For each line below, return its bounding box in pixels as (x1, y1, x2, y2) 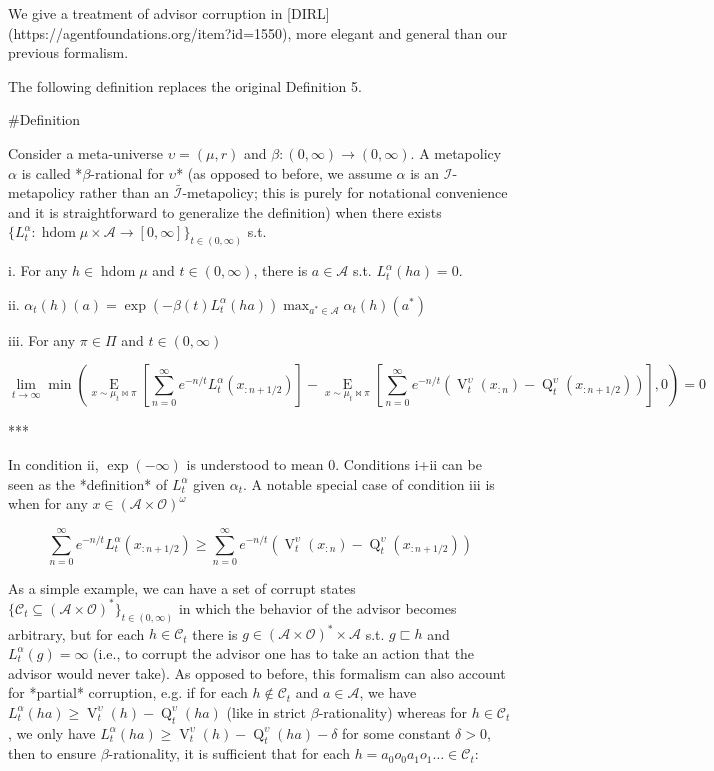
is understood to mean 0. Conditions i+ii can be (186, 453, 482, 474)
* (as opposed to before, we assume (176, 162, 392, 183)
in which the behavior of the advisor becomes (178, 597, 457, 618)
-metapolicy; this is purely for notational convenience (182, 182, 508, 203)
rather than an (79, 182, 170, 203)
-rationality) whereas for (318, 701, 467, 722)
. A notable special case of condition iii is (243, 473, 495, 494)
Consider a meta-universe (8, 142, 163, 163)
